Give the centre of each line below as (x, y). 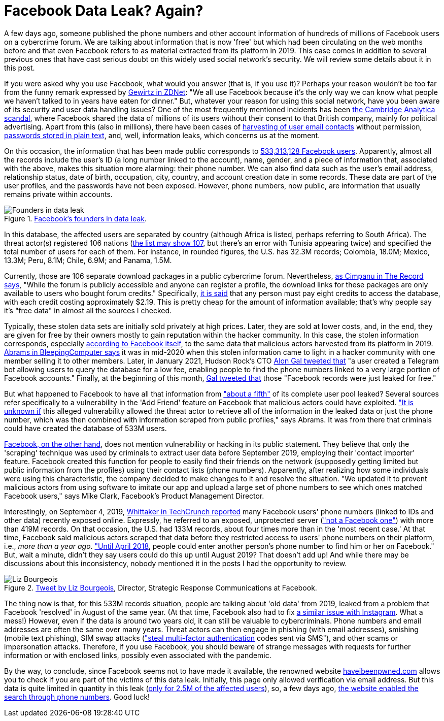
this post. (20, 68)
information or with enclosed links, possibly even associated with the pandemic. (138, 655)
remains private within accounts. (58, 194)
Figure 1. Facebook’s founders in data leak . (76, 218)
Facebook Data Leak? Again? (104, 11)
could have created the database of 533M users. (86, 428)
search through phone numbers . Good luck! (77, 697)
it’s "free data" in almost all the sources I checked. (88, 310)
